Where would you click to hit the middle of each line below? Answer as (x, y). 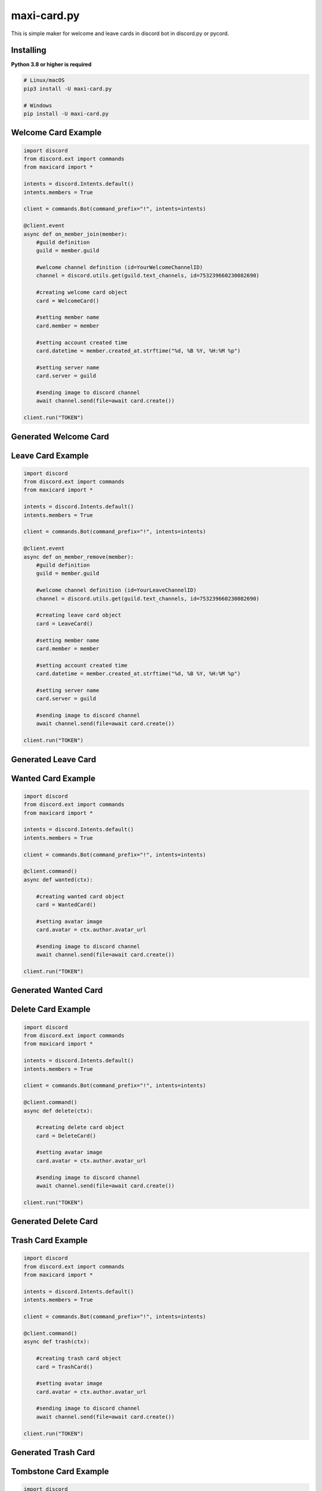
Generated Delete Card (55, 1222)
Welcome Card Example (56, 133)
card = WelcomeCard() (68, 301)
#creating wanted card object (80, 896)
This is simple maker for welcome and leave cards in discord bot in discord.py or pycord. (120, 33)
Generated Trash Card (53, 1453)
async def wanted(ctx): (58, 879)
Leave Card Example (50, 455)
